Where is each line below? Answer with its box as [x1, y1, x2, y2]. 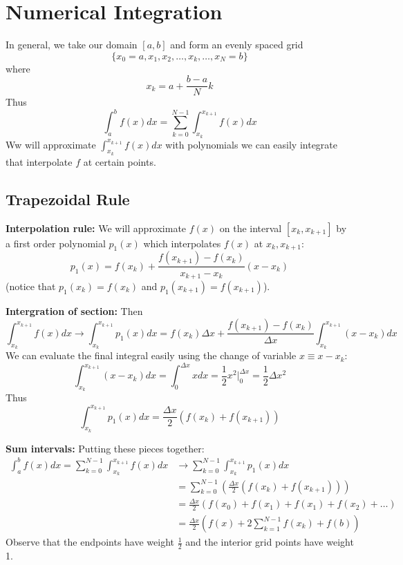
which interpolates [143, 236, 221, 250]
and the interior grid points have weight [185, 535, 354, 549]
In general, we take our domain [6, 37, 138, 52]
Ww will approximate [6, 137, 96, 151]
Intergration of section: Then [6, 303, 143, 318]
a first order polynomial [6, 236, 106, 250]
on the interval [219, 220, 282, 235]
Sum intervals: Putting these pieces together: [6, 441, 205, 455]
